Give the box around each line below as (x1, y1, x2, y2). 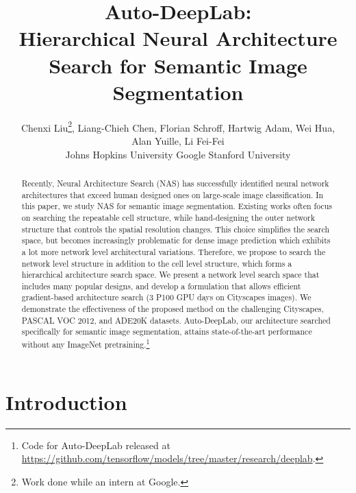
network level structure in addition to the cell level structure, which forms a (21, 257, 292, 269)
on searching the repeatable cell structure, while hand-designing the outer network (21, 211, 315, 223)
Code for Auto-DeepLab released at (21, 437, 170, 452)
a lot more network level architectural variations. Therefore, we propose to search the (21, 245, 326, 257)
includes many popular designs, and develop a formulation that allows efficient (21, 280, 301, 291)
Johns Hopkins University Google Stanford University (65, 147, 291, 161)
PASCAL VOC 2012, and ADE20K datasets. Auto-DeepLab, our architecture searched (21, 314, 331, 326)
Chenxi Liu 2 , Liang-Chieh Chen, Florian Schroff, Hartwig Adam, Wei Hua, (21, 118, 335, 134)
